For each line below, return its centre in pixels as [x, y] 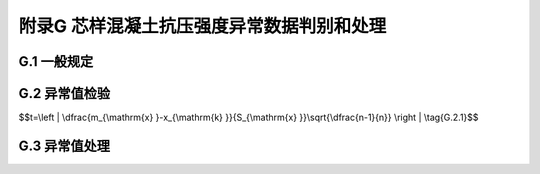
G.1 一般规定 [56, 61]
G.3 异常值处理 [64, 145]
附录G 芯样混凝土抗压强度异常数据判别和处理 [202, 26]
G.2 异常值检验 [64, 93]
